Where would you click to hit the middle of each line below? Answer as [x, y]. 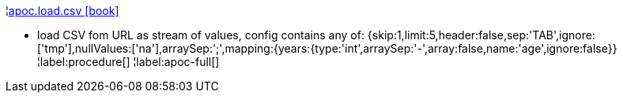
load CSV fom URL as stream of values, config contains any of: [201, 35]
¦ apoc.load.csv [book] [62, 11]
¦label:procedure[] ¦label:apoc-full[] [128, 62]
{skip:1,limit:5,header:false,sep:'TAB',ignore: [481, 35]
